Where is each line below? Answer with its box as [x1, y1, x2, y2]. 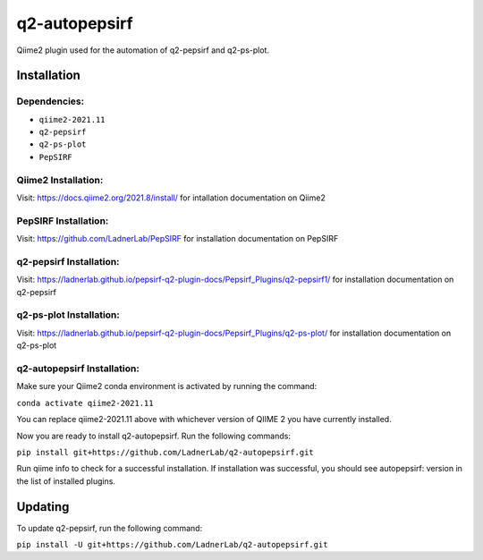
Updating [16, 499, 70, 514]
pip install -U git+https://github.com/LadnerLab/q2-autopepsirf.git [16, 539, 328, 549]
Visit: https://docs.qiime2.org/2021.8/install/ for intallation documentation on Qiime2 [16, 192, 326, 203]
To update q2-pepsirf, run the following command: [16, 522, 203, 533]
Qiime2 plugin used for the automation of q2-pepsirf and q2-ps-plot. [16, 45, 270, 55]
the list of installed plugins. [16, 475, 116, 487]
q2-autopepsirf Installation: [16, 362, 140, 375]
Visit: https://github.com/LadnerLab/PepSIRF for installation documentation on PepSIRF [16, 233, 339, 244]
